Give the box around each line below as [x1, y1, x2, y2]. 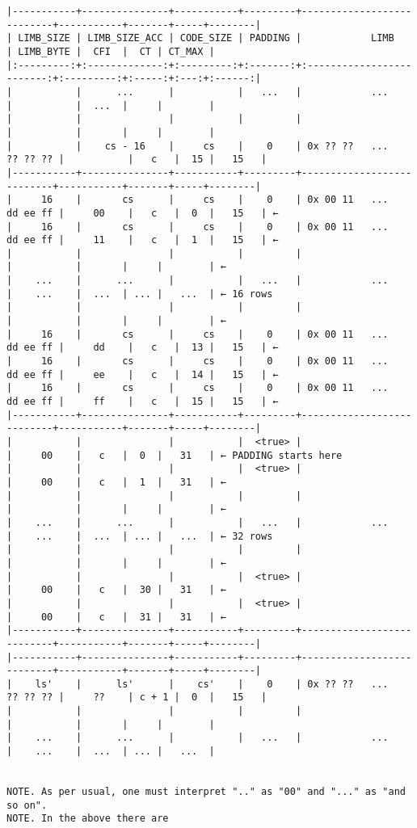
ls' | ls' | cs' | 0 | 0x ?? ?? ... [35, 678, 389, 690]
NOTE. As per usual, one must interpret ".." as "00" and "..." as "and [6, 786, 406, 798]
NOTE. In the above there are [6, 813, 169, 825]
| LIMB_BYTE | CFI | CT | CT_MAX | [6, 45, 215, 57]
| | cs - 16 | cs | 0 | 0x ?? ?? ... [6, 140, 389, 152]
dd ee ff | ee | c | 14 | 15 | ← [6, 368, 279, 380]
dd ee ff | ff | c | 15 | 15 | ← [6, 396, 279, 408]
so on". [6, 799, 48, 811]
